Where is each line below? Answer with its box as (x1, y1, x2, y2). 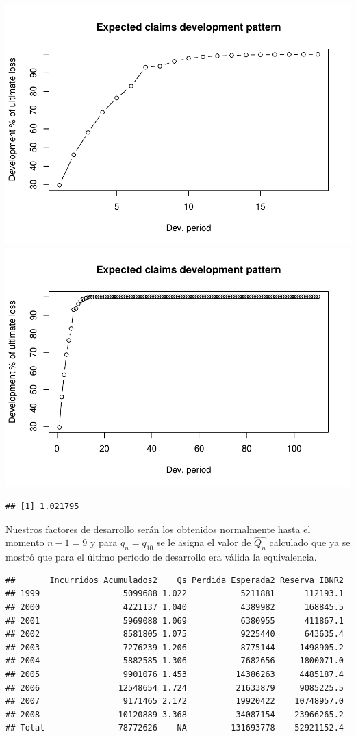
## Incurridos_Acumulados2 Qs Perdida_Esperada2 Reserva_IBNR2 (5, 575, 344, 585)
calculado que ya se (269, 535, 351, 550)
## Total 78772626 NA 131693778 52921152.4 (5, 723, 344, 733)
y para (90, 535, 118, 550)
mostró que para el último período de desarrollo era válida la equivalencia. (5, 550, 317, 564)
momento (5, 535, 44, 550)
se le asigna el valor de (156, 535, 251, 550)
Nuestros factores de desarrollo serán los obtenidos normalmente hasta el (5, 522, 311, 536)
